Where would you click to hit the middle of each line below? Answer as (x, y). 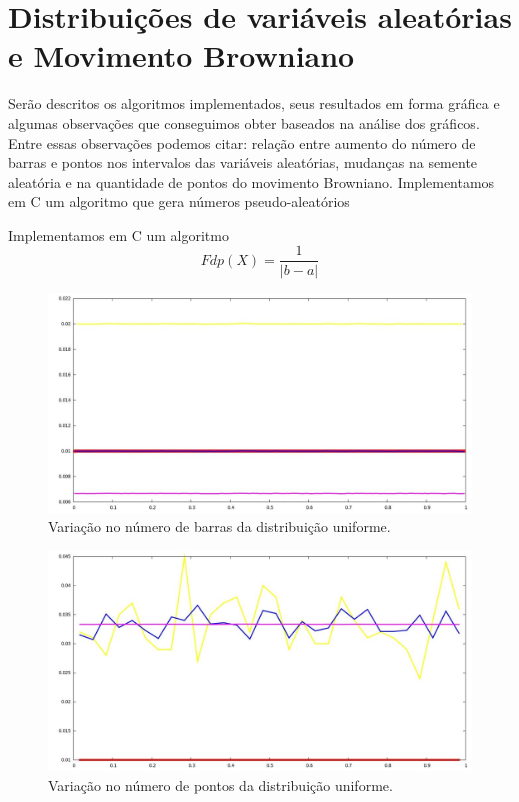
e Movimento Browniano (181, 55)
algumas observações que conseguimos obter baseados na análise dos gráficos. (244, 122)
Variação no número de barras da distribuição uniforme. (219, 526)
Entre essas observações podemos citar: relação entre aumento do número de (242, 142)
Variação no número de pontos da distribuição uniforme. (220, 784)
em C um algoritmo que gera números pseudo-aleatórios (179, 201)
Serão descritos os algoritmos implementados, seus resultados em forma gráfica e (254, 103)
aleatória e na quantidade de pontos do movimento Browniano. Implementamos (251, 181)
